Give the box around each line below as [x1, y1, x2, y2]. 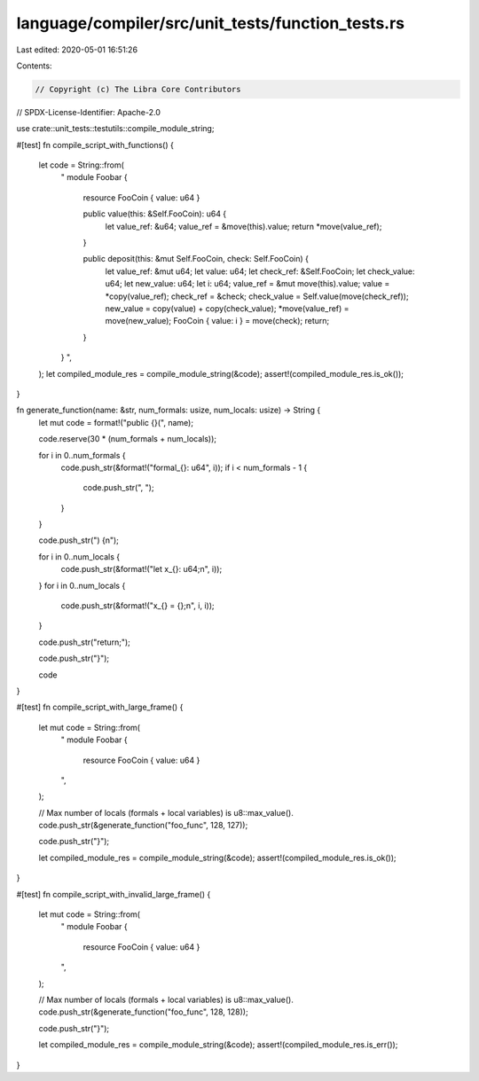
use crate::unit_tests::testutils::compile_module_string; [16, 123, 215, 134]
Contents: [16, 60, 52, 71]
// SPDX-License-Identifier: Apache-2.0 [16, 106, 161, 117]
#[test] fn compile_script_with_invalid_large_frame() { [16, 889, 211, 899]
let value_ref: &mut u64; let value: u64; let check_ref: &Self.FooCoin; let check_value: [105, 266, 416, 277]
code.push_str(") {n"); [38, 535, 120, 545]
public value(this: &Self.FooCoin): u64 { [82, 208, 227, 219]
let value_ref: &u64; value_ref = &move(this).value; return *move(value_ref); [105, 221, 382, 231]
